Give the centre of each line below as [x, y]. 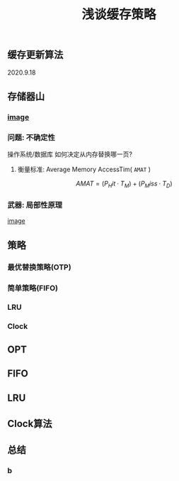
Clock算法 [30, 423]
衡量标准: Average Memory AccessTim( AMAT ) [84, 169]
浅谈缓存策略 [119, 15]
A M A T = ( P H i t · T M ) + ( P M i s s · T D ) [124, 184]
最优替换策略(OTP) [40, 267]
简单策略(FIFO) [33, 288]
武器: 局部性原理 [35, 205]
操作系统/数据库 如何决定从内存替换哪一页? [70, 154]
